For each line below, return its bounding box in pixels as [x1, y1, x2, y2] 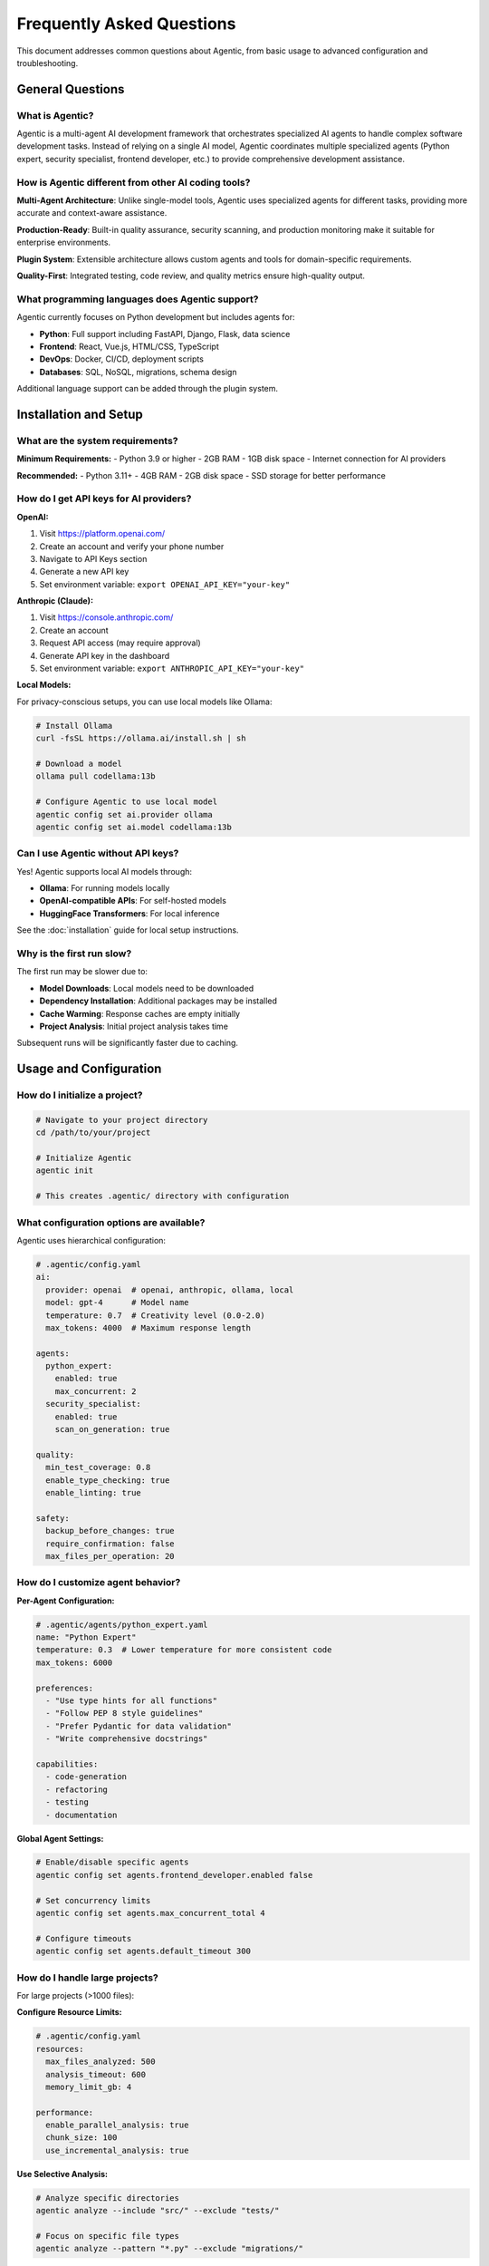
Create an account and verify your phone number [39, 540, 225, 552]
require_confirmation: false [45, 1538, 176, 1549]
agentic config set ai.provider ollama [35, 809, 213, 819]
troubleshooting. [16, 57, 79, 68]
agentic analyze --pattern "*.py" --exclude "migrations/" [35, 2243, 303, 2254]
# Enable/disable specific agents [35, 1857, 189, 1867]
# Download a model [35, 758, 122, 769]
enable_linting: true [45, 1487, 142, 1497]
